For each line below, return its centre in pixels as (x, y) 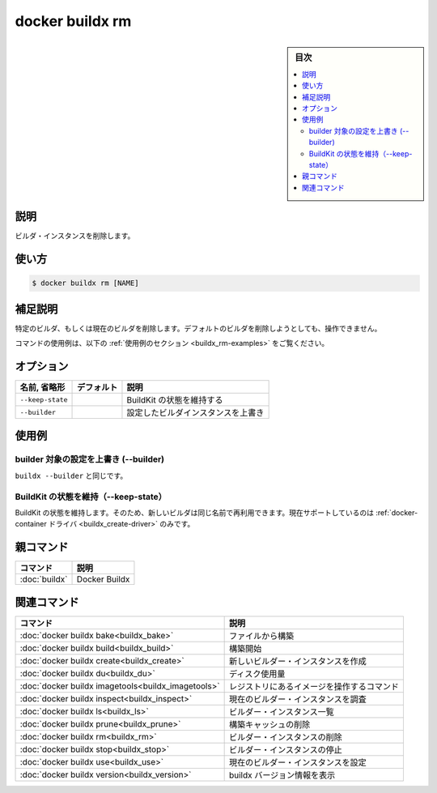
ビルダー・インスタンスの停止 (286, 749)
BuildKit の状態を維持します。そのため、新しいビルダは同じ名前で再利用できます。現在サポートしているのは (195, 512)
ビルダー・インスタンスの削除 (286, 737)
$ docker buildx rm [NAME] (85, 283)
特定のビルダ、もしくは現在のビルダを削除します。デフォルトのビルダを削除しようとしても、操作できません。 (198, 328)
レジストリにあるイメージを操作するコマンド (314, 686)
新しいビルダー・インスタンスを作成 (298, 661)
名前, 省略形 (42, 387)
